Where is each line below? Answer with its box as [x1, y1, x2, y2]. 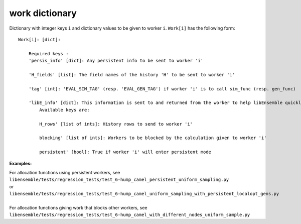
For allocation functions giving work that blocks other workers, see [9, 204, 147, 210]
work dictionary [9, 8, 77, 19]
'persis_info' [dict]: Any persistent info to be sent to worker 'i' [28, 58, 204, 64]
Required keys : [28, 51, 69, 56]
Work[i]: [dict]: [18, 37, 61, 42]
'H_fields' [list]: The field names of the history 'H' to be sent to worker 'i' [28, 72, 235, 77]
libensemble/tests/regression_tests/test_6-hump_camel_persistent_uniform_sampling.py [9, 177, 229, 183]
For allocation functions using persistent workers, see [9, 169, 120, 175]
